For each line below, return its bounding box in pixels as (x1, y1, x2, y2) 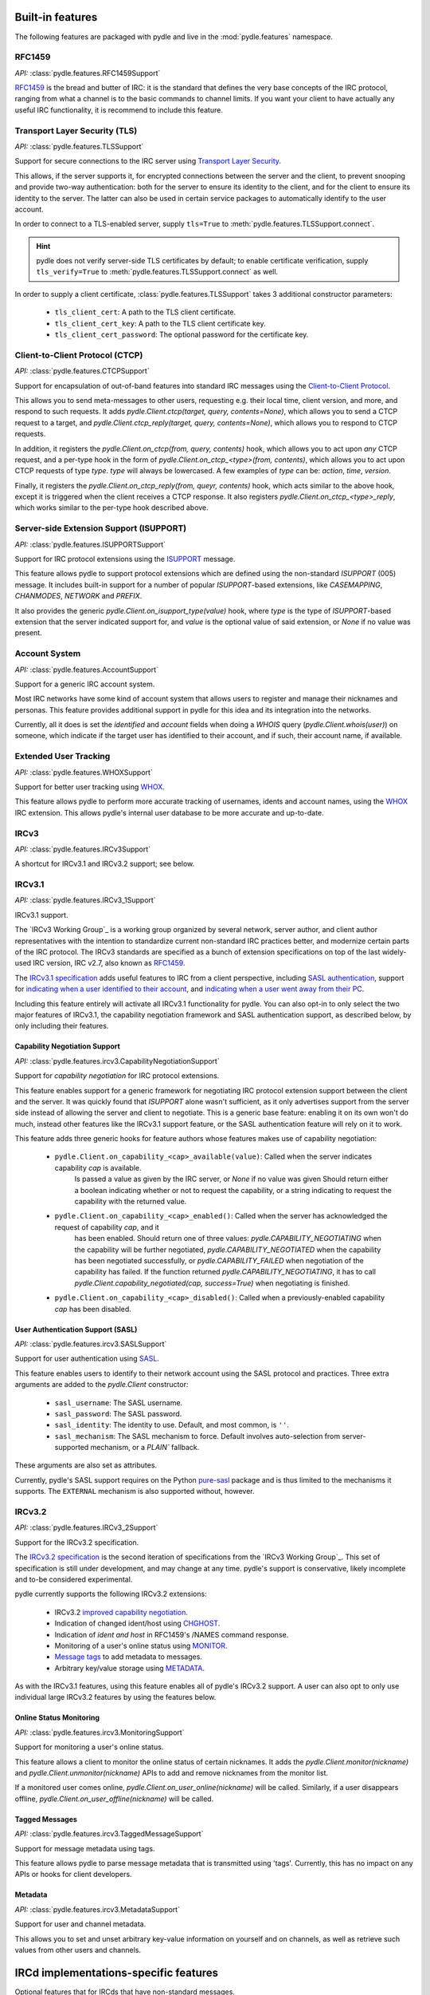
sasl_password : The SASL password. (54, 1408, 182, 1418)
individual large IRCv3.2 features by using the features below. (14, 1693, 217, 1702)
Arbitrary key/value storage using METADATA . (54, 1663, 205, 1673)
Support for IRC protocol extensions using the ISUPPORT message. (14, 555, 236, 564)
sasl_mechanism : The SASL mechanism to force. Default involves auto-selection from (54, 1431, 341, 1440)
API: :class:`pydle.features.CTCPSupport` (14, 366, 150, 376)
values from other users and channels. (14, 1945, 141, 1954)
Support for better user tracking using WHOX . (14, 782, 165, 792)
